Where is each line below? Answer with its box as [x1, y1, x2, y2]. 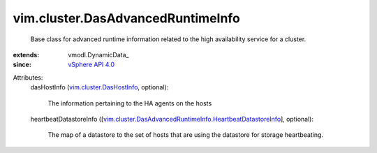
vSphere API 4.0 [68, 60, 115, 69]
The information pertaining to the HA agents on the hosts [47, 99, 212, 108]
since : [13, 60, 31, 69]
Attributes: [13, 73, 43, 82]
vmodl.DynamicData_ [68, 50, 129, 59]
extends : [13, 50, 40, 59]
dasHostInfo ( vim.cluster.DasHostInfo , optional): [30, 83, 169, 92]
